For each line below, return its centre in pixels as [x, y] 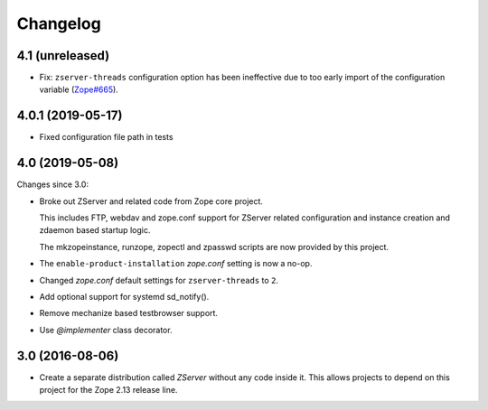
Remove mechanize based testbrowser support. [129, 313]
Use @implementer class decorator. [106, 330]
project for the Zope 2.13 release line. [108, 390]
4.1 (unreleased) [63, 56]
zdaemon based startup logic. [95, 230]
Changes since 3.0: [53, 184]
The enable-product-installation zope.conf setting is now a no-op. [176, 264]
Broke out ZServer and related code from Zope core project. [151, 201]
